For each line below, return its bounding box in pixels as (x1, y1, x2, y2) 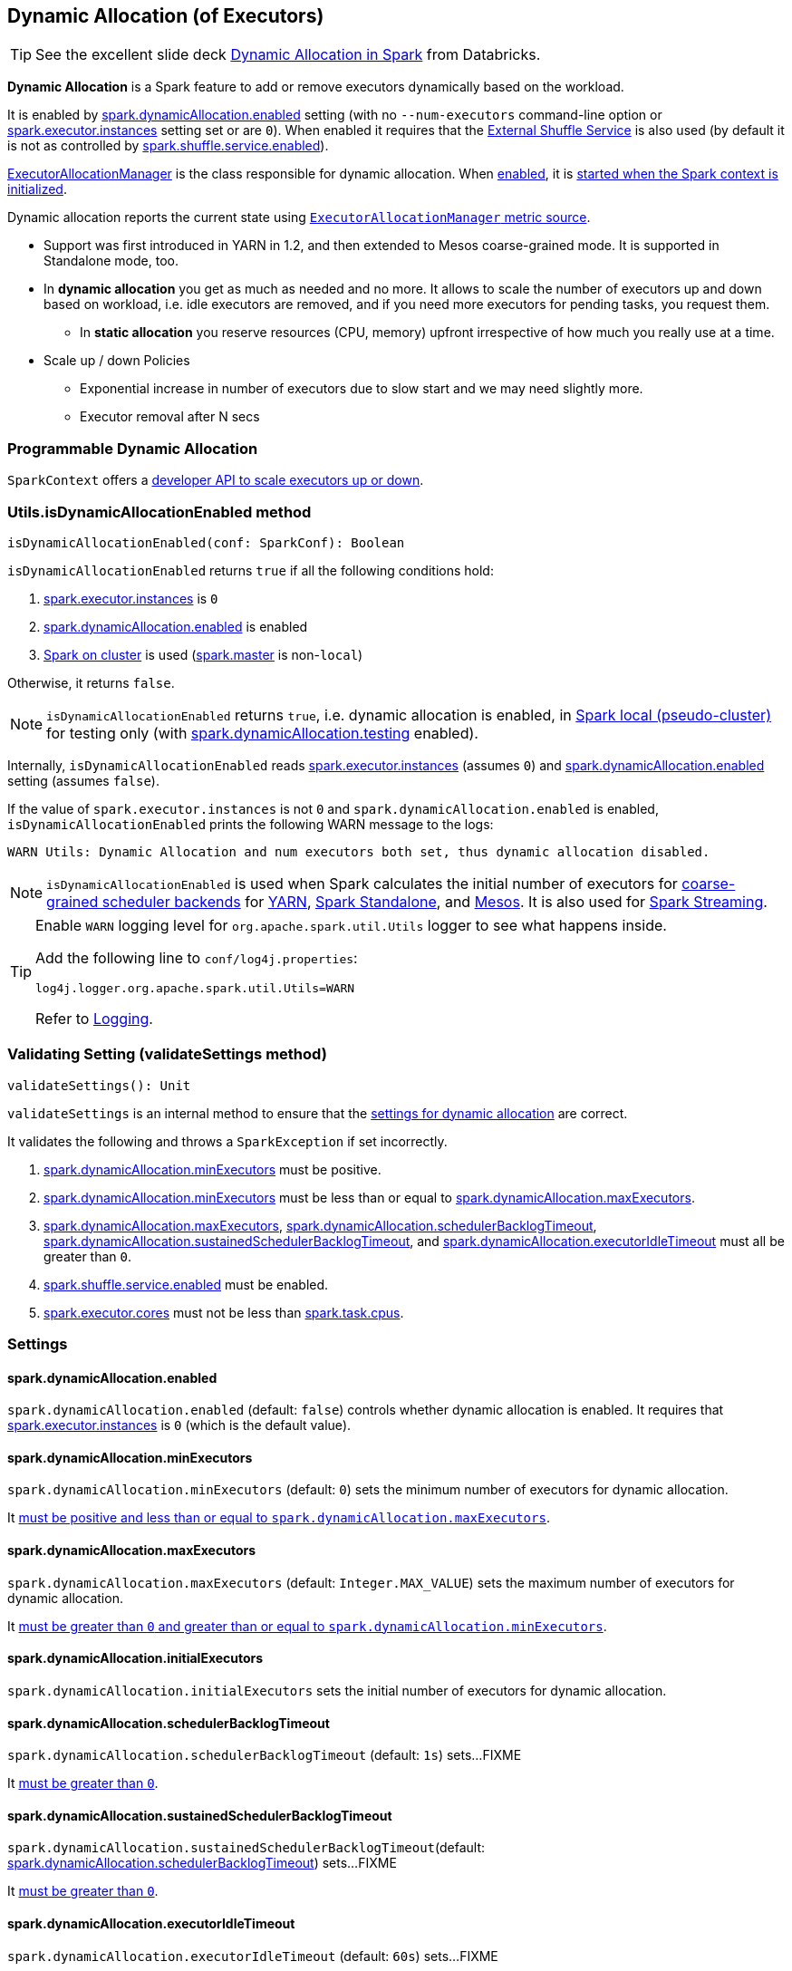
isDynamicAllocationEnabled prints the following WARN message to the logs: (7, 816, 494, 832)
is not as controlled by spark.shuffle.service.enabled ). (7, 138, 329, 154)
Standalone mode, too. (43, 253, 179, 269)
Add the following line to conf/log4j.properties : (35, 948, 358, 967)
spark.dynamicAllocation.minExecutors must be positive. (43, 1161, 382, 1177)
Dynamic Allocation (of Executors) (7, 5, 324, 27)
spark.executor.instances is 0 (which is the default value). (7, 1417, 352, 1434)
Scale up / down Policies (43, 353, 190, 369)
